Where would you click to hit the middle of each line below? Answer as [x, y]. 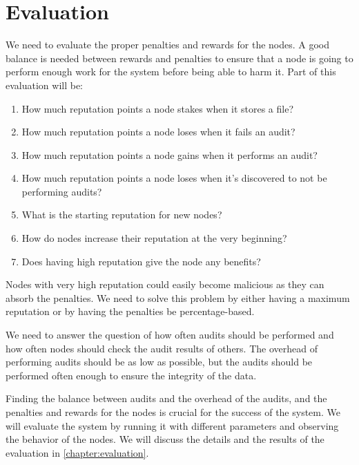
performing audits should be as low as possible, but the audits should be [159, 362]
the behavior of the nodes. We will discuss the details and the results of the [165, 439]
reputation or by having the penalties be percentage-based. [130, 311]
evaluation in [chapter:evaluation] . [77, 452]
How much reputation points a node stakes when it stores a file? [157, 108]
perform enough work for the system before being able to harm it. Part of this [171, 72]
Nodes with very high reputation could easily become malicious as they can [165, 284]
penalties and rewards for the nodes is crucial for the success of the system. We [173, 412]
